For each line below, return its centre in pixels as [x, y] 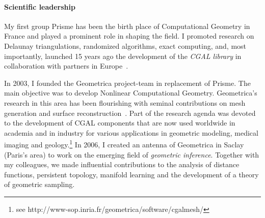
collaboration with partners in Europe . [66, 66]
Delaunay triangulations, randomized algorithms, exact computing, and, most [125, 45]
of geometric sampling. [39, 184]
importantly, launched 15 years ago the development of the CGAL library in [123, 56]
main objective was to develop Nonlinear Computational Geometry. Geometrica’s [131, 93]
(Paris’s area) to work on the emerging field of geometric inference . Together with [132, 154]
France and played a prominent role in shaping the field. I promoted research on [129, 36]
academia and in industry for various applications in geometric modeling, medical [131, 132]
